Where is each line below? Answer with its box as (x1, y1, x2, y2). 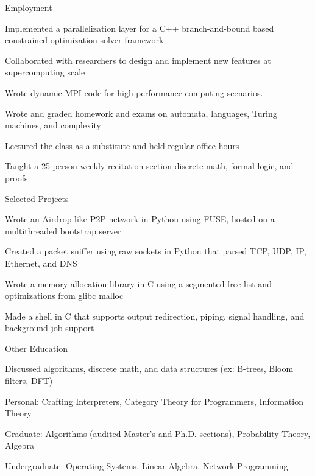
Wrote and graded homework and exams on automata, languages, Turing (5, 107, 277, 119)
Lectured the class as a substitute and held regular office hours (5, 139, 239, 152)
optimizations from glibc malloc (5, 289, 124, 302)
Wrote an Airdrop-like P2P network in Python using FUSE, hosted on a (5, 212, 275, 225)
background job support (5, 321, 94, 334)
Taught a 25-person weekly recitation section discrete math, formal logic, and (5, 159, 294, 172)
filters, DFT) (5, 374, 53, 387)
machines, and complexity (5, 119, 101, 131)
